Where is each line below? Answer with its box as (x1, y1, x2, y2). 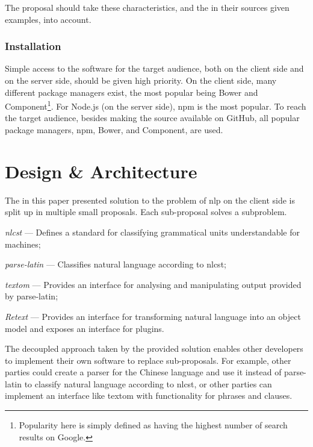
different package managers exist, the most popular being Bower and (5, 86, 258, 98)
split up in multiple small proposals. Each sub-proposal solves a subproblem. (5, 205, 287, 218)
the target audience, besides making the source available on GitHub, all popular (5, 111, 300, 124)
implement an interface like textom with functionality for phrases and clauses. (5, 389, 293, 402)
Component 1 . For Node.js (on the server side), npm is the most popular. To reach (5, 98, 306, 112)
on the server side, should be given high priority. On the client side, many (5, 74, 277, 86)
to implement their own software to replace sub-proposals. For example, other (5, 354, 291, 366)
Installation (5, 39, 61, 54)
